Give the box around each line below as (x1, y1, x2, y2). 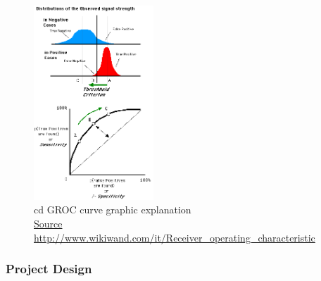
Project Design (6, 260, 92, 277)
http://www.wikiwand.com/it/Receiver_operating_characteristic (34, 230, 315, 244)
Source (34, 216, 63, 230)
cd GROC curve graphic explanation (34, 202, 191, 217)
